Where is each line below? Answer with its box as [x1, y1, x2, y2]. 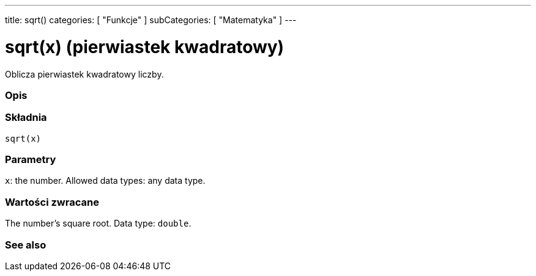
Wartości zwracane [5, 195, 99, 208]
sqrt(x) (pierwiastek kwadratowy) [5, 36, 285, 57]
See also [5, 238, 47, 251]
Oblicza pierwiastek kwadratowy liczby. [5, 68, 164, 79]
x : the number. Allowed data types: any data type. [5, 175, 206, 186]
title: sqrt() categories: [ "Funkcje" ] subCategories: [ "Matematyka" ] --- [5, 15, 297, 25]
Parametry [5, 153, 56, 165]
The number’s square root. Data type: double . [5, 218, 192, 229]
